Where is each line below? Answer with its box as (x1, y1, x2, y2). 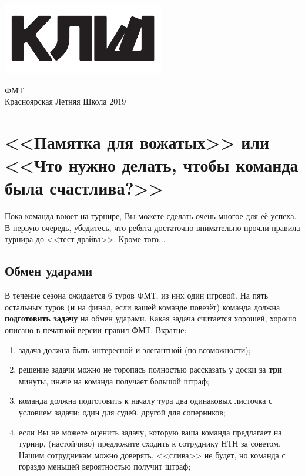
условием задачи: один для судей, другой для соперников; (18, 406, 226, 418)
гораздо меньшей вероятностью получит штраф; (18, 460, 191, 472)
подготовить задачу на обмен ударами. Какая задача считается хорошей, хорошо (5, 312, 297, 324)
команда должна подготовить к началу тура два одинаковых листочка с (18, 394, 273, 407)
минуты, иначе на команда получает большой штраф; (18, 374, 209, 387)
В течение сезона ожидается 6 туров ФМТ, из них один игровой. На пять (5, 289, 269, 301)
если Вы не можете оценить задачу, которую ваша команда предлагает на (18, 425, 282, 438)
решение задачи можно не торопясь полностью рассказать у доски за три (18, 363, 282, 376)
